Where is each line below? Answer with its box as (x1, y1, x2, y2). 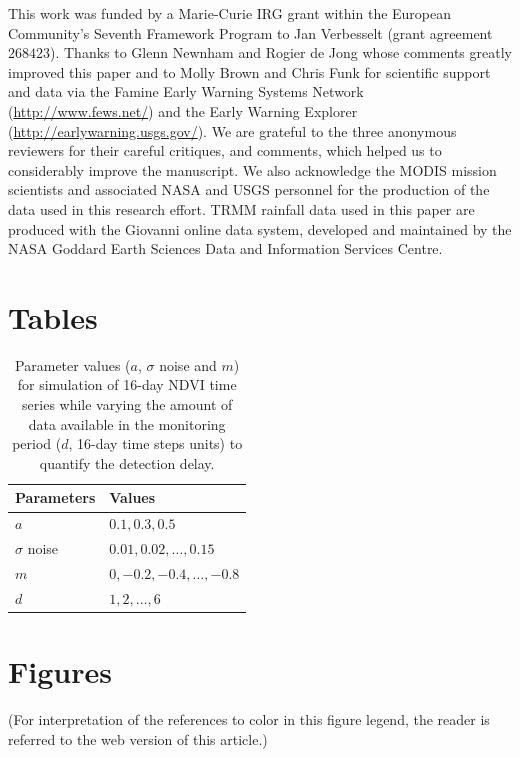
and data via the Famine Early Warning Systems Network (8, 81, 364, 102)
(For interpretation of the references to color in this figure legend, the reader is (8, 709, 490, 729)
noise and (159, 354, 217, 375)
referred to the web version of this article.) (8, 728, 268, 749)
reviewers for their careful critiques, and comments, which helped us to (8, 140, 442, 161)
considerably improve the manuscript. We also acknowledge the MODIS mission (8, 159, 497, 180)
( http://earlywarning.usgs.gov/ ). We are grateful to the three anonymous (8, 120, 457, 141)
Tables (8, 296, 98, 337)
